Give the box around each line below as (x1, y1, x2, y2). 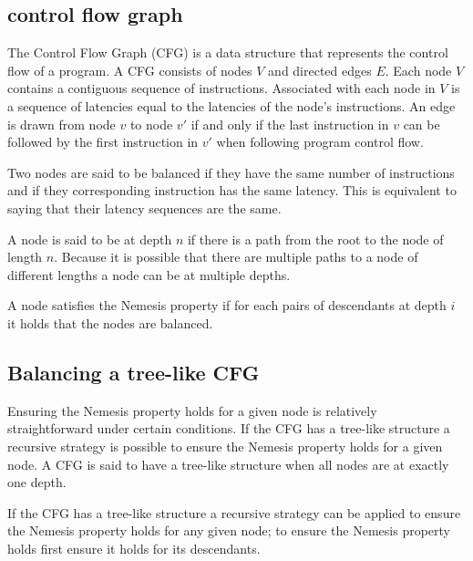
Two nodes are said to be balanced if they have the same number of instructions (7, 162, 455, 182)
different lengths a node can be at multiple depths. (7, 265, 291, 284)
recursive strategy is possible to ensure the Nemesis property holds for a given (7, 436, 443, 455)
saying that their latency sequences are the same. (7, 198, 282, 217)
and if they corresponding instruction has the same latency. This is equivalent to (7, 181, 457, 200)
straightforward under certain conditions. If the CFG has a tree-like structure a (7, 419, 450, 438)
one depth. (7, 473, 67, 492)
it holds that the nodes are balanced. (7, 313, 213, 332)
